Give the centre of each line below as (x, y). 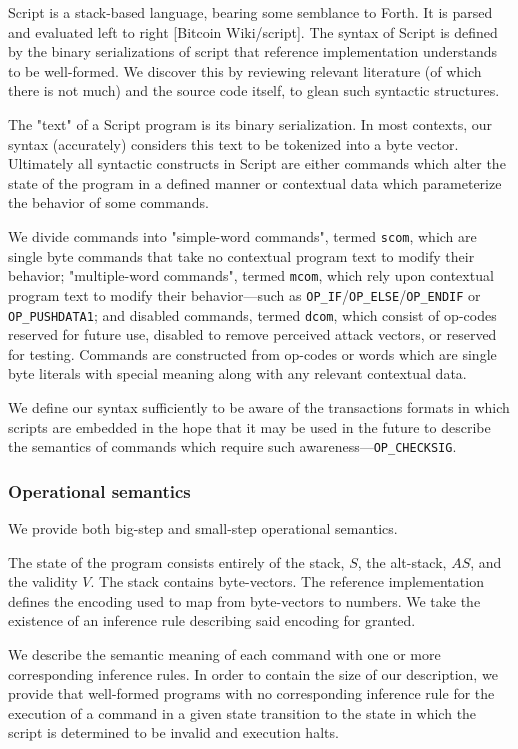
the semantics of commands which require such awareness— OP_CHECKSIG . (232, 446)
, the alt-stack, (402, 561)
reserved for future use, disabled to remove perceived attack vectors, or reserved (252, 334)
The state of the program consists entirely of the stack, (176, 561)
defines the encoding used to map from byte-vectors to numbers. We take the (244, 600)
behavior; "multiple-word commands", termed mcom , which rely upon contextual (251, 275)
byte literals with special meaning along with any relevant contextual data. (237, 373)
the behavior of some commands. (108, 202)
